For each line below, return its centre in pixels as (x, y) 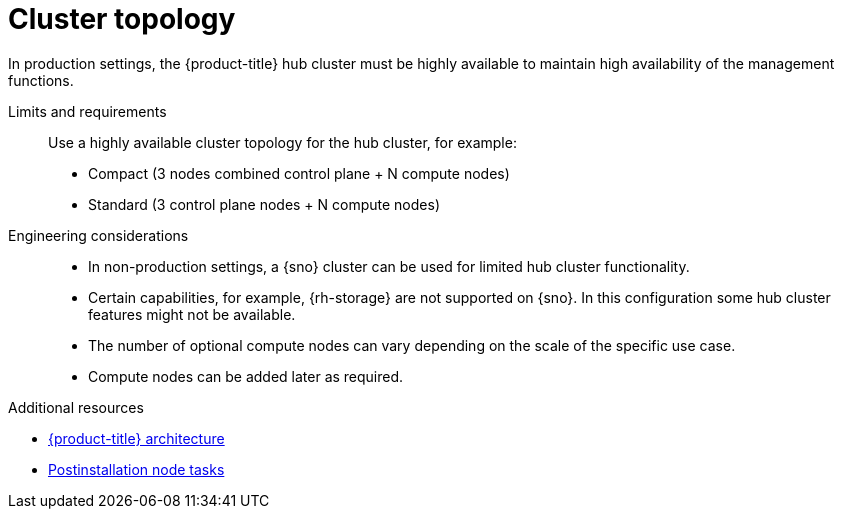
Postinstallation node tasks (136, 469)
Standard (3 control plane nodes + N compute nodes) (264, 204)
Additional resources (76, 407)
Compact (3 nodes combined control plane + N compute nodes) (299, 173)
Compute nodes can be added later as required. (246, 376)
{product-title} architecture (136, 438)
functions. (41, 80)
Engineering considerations (98, 235)
